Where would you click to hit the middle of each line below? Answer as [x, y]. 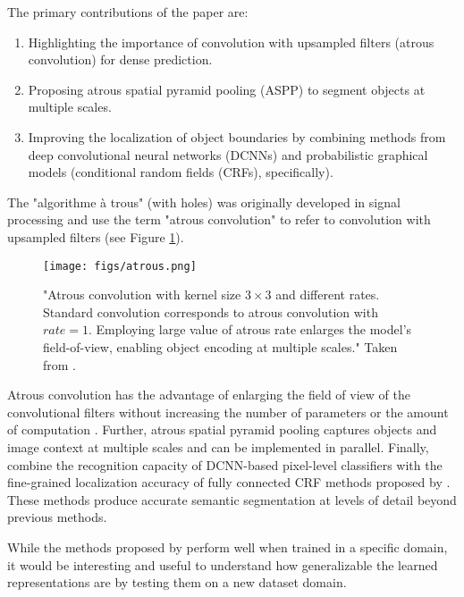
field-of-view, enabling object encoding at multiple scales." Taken [220, 346]
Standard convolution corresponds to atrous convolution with [211, 311]
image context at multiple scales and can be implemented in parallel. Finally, [218, 446]
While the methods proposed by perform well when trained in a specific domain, [228, 547]
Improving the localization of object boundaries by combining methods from [237, 136]
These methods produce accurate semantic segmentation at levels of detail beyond [232, 499]
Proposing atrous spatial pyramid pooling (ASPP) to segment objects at [227, 89]
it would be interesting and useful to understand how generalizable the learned [223, 564]
